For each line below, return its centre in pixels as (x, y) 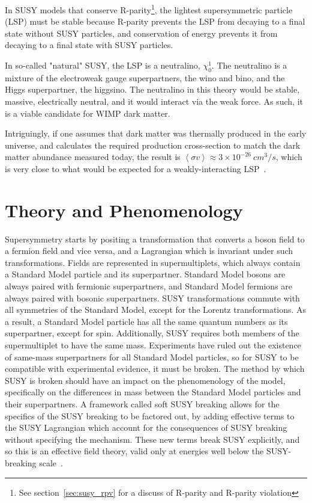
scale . (51, 462)
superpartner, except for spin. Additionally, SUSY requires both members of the (152, 333)
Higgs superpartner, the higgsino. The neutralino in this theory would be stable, (152, 89)
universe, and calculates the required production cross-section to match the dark (153, 145)
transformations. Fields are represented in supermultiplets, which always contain (153, 262)
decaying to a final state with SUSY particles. (89, 45)
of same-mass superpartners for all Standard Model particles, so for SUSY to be (152, 356)
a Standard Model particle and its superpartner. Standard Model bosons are (145, 274)
